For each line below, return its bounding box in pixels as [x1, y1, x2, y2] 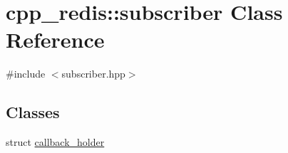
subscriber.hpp [61, 66, 125, 81]
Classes [6, 101, 60, 123]
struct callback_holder [6, 134, 105, 149]
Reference [6, 25, 105, 54]
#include [6, 66, 46, 81]
